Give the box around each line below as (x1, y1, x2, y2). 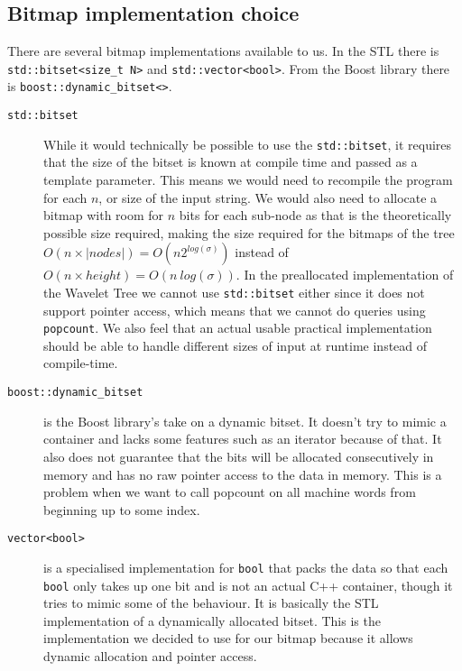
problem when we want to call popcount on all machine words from (43, 483, 416, 501)
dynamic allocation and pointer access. (43, 647, 257, 666)
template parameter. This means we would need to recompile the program (43, 170, 453, 189)
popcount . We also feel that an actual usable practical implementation (43, 318, 432, 337)
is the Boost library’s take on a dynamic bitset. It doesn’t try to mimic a (43, 411, 447, 430)
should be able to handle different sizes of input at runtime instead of (43, 335, 428, 354)
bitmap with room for (43, 206, 164, 225)
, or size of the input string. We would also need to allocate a (98, 188, 438, 207)
